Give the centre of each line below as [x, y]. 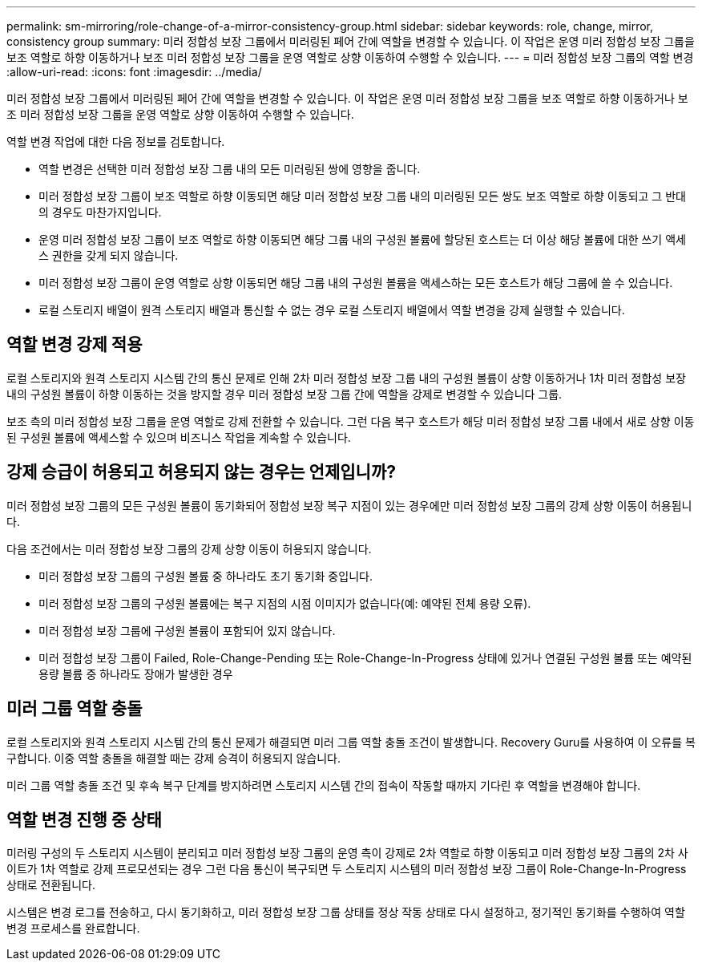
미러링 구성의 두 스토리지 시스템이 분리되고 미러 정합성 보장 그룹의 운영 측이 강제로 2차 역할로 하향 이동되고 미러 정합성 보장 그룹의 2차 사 [347, 853]
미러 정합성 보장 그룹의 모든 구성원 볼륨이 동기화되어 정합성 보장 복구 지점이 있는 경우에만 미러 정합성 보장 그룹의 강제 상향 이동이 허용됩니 [349, 505]
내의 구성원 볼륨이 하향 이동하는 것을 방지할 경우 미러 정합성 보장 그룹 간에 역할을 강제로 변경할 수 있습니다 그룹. [284, 394]
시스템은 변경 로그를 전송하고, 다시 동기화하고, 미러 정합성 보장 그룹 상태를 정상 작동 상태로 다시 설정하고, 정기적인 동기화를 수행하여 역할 [346, 912]
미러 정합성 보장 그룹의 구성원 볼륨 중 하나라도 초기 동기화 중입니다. [206, 576]
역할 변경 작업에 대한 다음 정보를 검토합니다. [116, 142]
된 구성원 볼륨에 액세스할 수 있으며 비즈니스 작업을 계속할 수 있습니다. [179, 437]
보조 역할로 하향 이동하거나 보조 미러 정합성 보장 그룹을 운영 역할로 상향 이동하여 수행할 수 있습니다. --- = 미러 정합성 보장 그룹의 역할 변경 [350, 57]
